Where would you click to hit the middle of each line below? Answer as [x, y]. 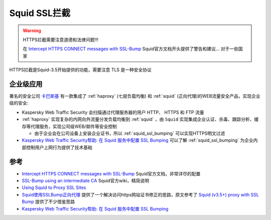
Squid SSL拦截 [40, 13]
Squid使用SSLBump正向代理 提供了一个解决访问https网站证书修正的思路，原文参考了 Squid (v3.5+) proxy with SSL [141, 194]
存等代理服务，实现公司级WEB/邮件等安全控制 [70, 126]
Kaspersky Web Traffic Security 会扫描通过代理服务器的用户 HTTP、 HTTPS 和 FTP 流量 [113, 112]
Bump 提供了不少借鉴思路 [48, 202]
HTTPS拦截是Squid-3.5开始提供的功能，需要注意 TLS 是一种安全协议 [80, 70]
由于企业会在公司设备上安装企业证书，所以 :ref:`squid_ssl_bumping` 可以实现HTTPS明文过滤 [130, 133]
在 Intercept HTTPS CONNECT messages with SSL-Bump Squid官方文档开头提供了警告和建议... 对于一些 [130, 49]
